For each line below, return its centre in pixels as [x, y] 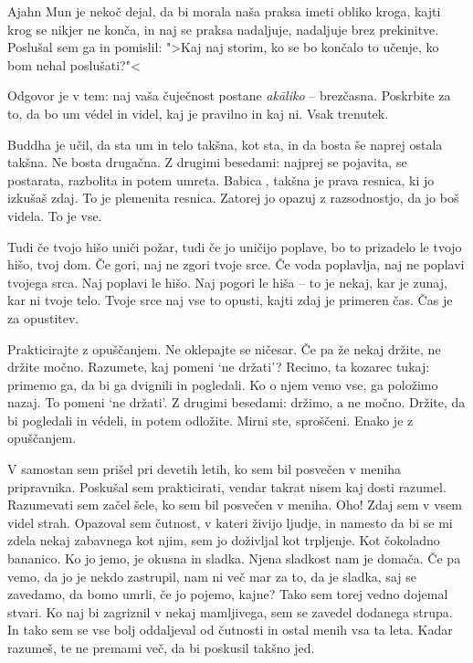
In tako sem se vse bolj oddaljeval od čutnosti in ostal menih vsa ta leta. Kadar [230, 630]
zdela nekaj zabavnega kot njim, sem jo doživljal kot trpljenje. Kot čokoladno [224, 540]
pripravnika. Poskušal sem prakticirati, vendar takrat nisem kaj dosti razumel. [227, 486]
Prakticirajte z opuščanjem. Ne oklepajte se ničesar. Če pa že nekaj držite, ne [224, 348]
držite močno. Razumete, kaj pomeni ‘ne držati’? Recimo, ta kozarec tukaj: [219, 367]
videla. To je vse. [55, 215]
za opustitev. [43, 317]
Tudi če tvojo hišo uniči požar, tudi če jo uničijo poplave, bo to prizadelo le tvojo [235, 246]
